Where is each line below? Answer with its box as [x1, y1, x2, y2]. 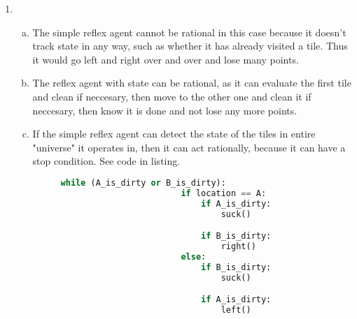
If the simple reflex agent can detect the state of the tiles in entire [32, 126, 316, 141]
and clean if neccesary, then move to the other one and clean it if [32, 89, 311, 103]
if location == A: [181, 188, 267, 198]
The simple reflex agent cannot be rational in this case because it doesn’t [32, 24, 346, 39]
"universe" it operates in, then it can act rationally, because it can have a [32, 140, 346, 154]
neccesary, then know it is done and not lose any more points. [32, 103, 297, 117]
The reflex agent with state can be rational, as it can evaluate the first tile [32, 75, 351, 90]
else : [181, 251, 206, 262]
